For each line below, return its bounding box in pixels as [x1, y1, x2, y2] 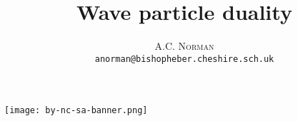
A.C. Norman [154, 38, 214, 53]
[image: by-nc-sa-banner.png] [4, 105, 148, 116]
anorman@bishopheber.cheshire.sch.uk [94, 53, 274, 64]
